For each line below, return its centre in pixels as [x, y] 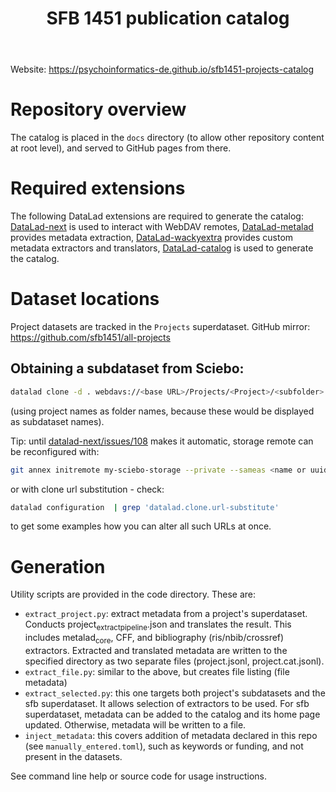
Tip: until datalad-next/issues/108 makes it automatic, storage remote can [162, 441]
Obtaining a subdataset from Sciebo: [127, 368]
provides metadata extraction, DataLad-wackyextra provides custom [152, 238]
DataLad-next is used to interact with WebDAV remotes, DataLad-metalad [162, 227]
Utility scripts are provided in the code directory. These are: [133, 594]
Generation [58, 566]
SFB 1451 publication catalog [168, 18]
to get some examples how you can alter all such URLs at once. [141, 526]
